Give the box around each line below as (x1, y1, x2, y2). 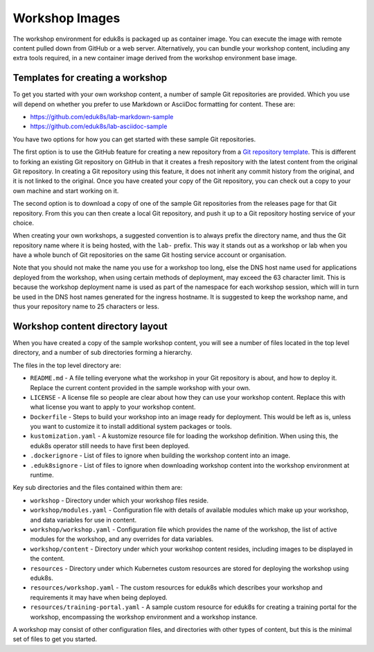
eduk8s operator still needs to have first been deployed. (30, 441, 190, 450)
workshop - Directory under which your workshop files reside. (30, 496, 209, 504)
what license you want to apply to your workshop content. (30, 403, 196, 412)
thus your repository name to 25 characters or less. (12, 302, 159, 311)
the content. (30, 554, 65, 563)
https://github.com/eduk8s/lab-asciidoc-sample (30, 122, 168, 131)
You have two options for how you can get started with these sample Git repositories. (12, 135, 256, 143)
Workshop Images (12, 10, 121, 26)
